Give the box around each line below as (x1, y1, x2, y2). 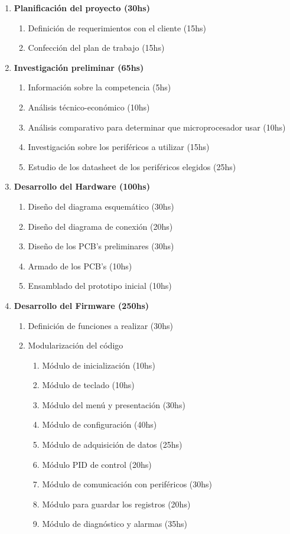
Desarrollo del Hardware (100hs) (14, 180, 150, 193)
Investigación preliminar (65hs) (14, 61, 144, 73)
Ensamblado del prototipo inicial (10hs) (28, 279, 172, 292)
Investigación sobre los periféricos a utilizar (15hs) (28, 141, 210, 153)
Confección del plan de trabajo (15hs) (28, 41, 165, 54)
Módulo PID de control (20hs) (42, 458, 152, 470)
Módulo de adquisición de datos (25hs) (42, 438, 183, 451)
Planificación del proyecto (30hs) (14, 2, 150, 14)
